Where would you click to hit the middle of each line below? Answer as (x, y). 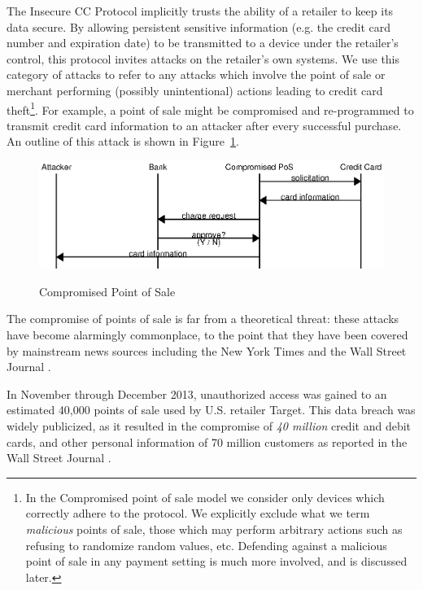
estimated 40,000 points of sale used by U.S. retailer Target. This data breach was (211, 410)
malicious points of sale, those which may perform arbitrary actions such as (214, 529)
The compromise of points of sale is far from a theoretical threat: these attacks (203, 319)
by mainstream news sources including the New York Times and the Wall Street (207, 350)
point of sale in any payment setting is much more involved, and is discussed (216, 561)
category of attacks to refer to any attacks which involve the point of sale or (196, 74)
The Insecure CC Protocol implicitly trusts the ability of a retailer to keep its (200, 11)
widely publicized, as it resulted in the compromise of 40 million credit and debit (209, 425)
